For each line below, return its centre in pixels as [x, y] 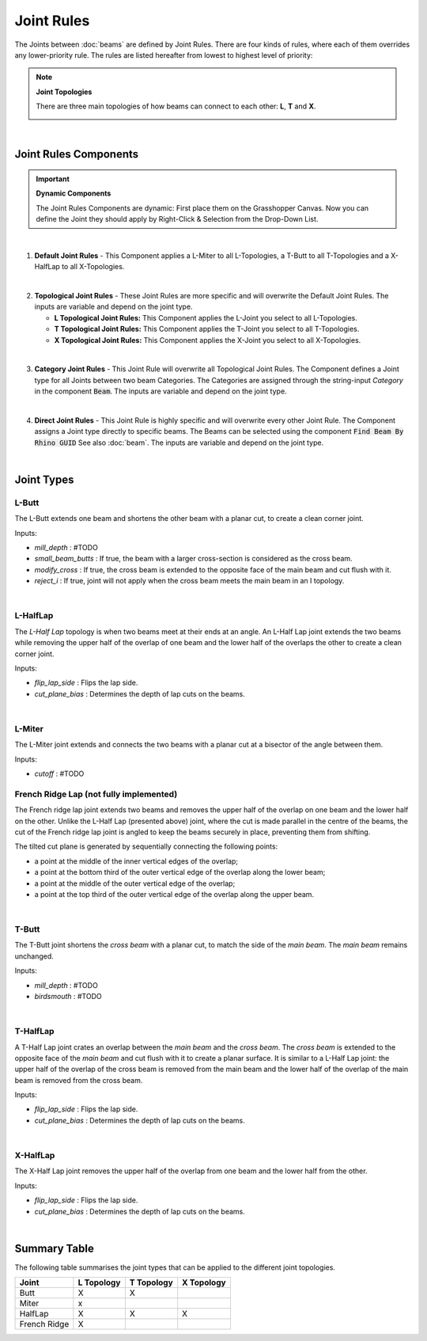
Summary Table [54, 1248]
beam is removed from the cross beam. [79, 1080]
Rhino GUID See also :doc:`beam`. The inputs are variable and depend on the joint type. [179, 443]
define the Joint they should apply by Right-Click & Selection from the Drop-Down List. [177, 219]
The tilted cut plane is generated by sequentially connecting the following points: [146, 846]
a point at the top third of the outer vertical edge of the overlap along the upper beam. [174, 894]
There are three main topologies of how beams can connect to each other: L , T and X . [176, 106]
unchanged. [34, 956]
